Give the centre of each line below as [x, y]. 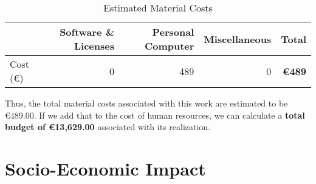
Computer [169, 46]
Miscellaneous [238, 39]
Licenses [94, 46]
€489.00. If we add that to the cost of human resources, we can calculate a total [155, 115]
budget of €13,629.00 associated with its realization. [108, 127]
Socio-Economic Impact [105, 168]
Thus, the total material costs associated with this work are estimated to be [146, 103]
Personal [173, 32]
